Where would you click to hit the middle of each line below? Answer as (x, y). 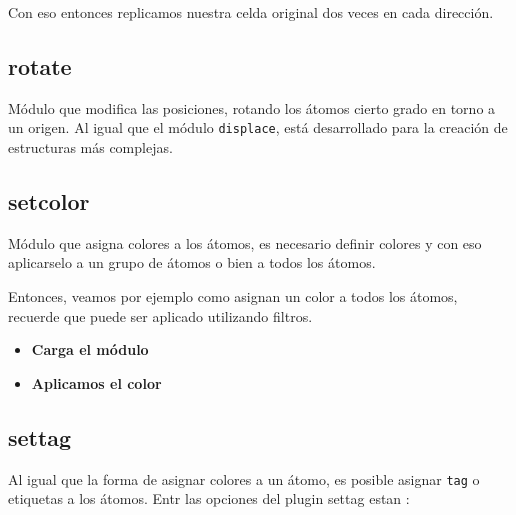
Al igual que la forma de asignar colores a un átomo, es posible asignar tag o (244, 478)
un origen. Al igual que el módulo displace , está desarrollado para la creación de (258, 127)
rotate (40, 65)
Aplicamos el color (96, 382)
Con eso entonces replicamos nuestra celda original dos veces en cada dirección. (251, 12)
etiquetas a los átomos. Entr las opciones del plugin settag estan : (209, 498)
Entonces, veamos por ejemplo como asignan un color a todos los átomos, (233, 296)
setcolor (49, 201)
